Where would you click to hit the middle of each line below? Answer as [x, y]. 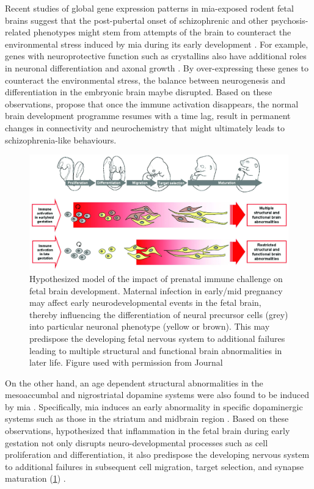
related [18, 32]
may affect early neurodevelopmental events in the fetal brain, [145, 302]
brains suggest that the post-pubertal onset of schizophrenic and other [137, 20]
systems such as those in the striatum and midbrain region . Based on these [147, 418]
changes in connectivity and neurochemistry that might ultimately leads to [145, 127]
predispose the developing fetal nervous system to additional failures [157, 338]
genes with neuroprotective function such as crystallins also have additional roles [156, 56]
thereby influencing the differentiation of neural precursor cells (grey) [159, 314]
